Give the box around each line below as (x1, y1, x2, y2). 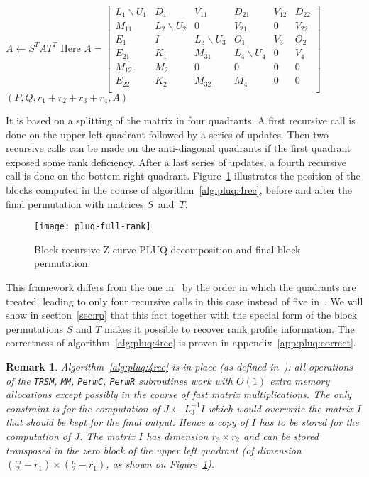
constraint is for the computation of (6, 400, 160, 415)
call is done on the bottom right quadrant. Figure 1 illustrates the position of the (6, 168, 360, 183)
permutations (6, 321, 64, 336)
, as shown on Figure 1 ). (106, 456, 215, 471)
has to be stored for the (259, 415, 359, 429)
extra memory (270, 373, 330, 388)
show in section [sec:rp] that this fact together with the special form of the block (6, 307, 358, 322)
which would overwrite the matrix (208, 400, 353, 415)
